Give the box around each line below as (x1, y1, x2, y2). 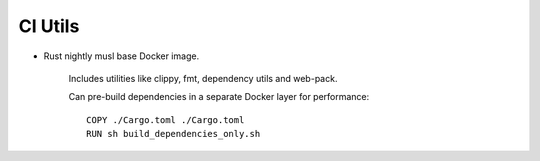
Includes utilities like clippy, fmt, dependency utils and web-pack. (68, 72, 338, 84)
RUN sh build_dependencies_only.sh (86, 128, 261, 140)
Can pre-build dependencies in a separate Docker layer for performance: (68, 91, 370, 103)
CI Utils (18, 15, 80, 37)
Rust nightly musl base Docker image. (43, 50, 200, 62)
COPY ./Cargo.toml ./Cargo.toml (86, 114, 245, 125)
